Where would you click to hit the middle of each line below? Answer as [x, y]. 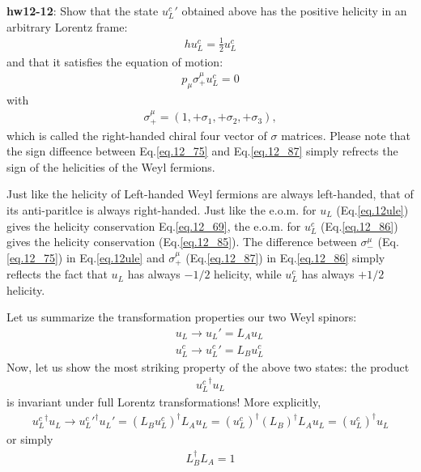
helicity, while [248, 274]
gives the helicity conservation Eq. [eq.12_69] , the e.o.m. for [154, 225]
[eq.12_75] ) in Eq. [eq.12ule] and [86, 257]
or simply [30, 439]
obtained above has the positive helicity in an [294, 11]
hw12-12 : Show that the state [83, 11]
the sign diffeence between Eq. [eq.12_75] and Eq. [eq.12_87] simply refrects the [202, 151]
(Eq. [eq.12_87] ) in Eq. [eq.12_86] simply [285, 257]
